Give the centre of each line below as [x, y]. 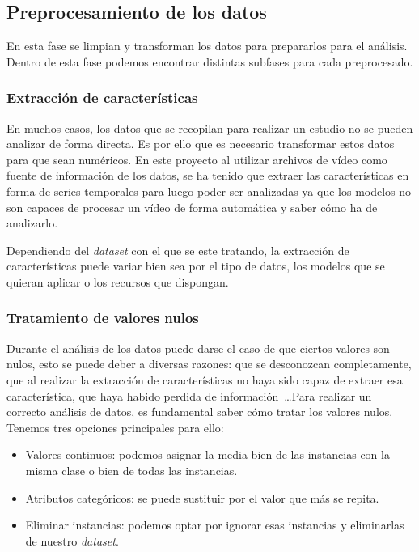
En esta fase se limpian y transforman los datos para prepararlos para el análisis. [207, 46]
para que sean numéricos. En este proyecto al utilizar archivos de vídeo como [197, 159]
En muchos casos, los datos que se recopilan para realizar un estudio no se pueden [210, 127]
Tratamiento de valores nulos [103, 318]
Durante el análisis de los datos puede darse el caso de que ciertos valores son [198, 348]
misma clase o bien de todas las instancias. [131, 470]
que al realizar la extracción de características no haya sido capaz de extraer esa [205, 379]
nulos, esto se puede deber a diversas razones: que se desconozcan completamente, [209, 364]
